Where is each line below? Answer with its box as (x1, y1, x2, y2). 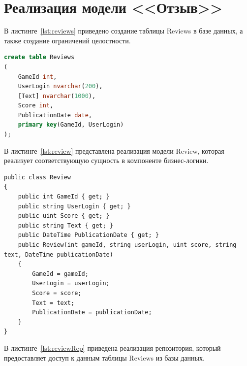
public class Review (4, 173, 71, 181)
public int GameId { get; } (18, 193, 110, 200)
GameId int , (18, 73, 57, 80)
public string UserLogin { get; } (18, 202, 131, 210)
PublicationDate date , (18, 111, 92, 119)
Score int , (18, 102, 54, 109)
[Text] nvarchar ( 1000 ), (18, 92, 96, 100)
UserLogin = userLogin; (32, 280, 110, 287)
